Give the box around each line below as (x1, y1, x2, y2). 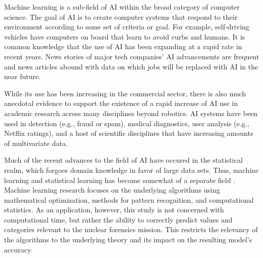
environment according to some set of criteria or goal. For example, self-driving (4, 21, 250, 32)
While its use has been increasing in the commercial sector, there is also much (4, 88, 246, 98)
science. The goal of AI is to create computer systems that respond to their (4, 11, 238, 22)
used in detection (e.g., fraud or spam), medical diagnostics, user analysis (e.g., (4, 118, 249, 128)
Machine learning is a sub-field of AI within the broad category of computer (4, 2, 240, 12)
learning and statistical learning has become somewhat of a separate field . (4, 174, 236, 185)
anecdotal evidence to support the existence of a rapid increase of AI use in (4, 98, 238, 108)
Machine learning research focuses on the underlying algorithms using (4, 185, 220, 195)
